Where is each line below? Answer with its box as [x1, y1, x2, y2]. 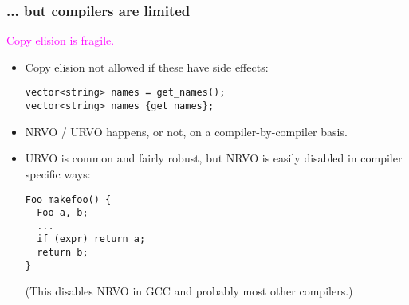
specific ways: [25, 165, 91, 182]
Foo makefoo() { [25, 194, 112, 205]
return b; [37, 247, 88, 259]
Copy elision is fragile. [6, 32, 115, 49]
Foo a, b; [37, 207, 88, 219]
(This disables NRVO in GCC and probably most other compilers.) [25, 283, 353, 299]
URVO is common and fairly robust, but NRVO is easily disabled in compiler [25, 150, 403, 166]
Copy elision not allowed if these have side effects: [25, 58, 269, 75]
